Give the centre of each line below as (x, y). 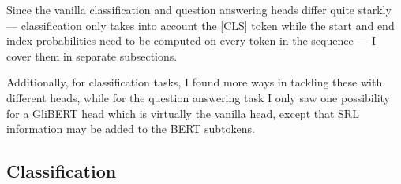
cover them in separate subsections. (92, 55)
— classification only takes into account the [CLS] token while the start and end (200, 25)
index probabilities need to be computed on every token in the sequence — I (191, 40)
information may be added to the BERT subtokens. (131, 129)
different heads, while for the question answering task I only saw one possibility (198, 97)
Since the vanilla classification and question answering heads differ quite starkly (199, 9)
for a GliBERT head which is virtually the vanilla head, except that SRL (183, 113)
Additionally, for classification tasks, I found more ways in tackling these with (195, 82)
